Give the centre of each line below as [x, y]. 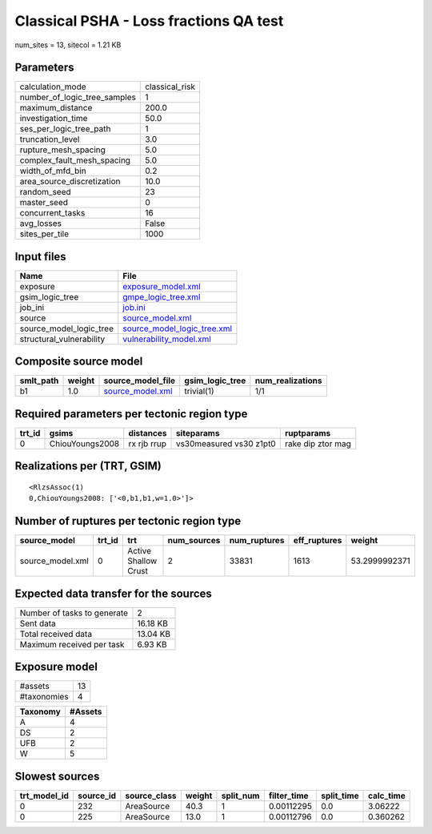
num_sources [194, 541]
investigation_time [54, 119]
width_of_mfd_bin [53, 171]
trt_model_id [44, 796]
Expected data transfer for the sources [113, 593]
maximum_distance [56, 108]
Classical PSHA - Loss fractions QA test [149, 21]
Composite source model [79, 362]
